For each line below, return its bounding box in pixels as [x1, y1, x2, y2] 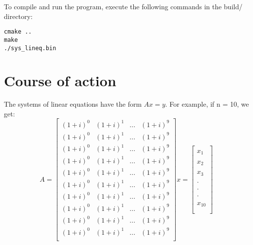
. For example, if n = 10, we [165, 99, 249, 109]
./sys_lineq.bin [4, 44, 56, 52]
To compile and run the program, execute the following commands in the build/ [4, 1, 243, 11]
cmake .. [4, 28, 32, 36]
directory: [4, 11, 33, 21]
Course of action [4, 71, 116, 91]
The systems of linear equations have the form [4, 99, 142, 109]
